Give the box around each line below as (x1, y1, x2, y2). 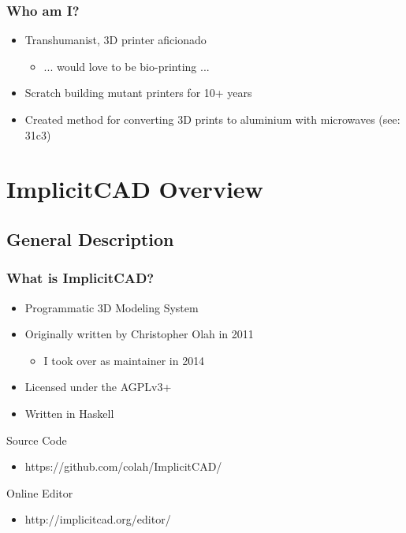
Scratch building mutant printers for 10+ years (24, 84, 252, 101)
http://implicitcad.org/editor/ (24, 511, 171, 527)
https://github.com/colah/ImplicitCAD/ (24, 458, 222, 475)
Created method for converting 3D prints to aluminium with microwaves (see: (24, 111, 400, 127)
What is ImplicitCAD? (6, 268, 155, 288)
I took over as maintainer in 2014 (43, 352, 205, 368)
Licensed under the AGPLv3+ (24, 378, 172, 395)
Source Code (6, 431, 67, 448)
